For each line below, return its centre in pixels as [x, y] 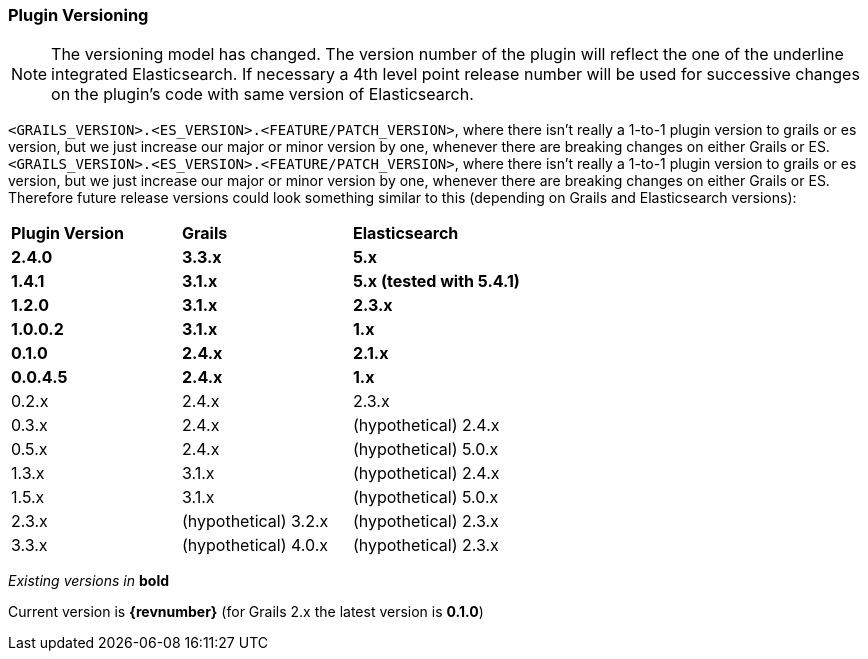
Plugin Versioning [78, 15]
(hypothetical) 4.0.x [255, 545]
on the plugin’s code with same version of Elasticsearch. [262, 94]
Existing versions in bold [88, 581]
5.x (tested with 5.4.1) [436, 281]
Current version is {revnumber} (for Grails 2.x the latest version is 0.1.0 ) [246, 612]
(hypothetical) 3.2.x [255, 521]
